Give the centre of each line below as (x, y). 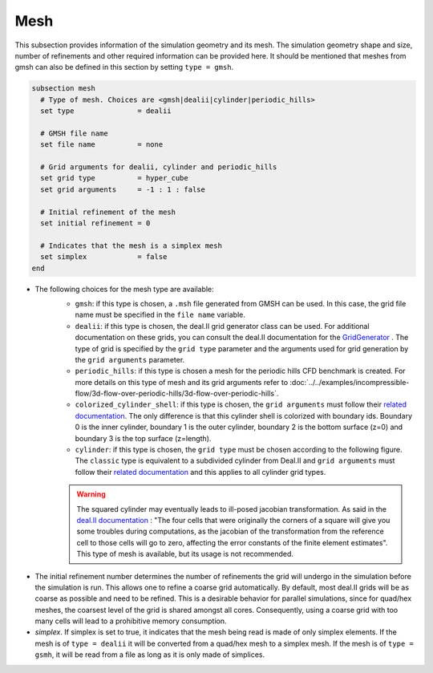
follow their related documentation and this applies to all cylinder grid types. (200, 472)
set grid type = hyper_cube (114, 178)
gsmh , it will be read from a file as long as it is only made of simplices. (150, 655)
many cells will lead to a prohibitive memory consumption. (131, 621)
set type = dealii (106, 111)
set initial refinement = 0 (95, 223)
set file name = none (102, 145)
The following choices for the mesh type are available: (124, 289)
